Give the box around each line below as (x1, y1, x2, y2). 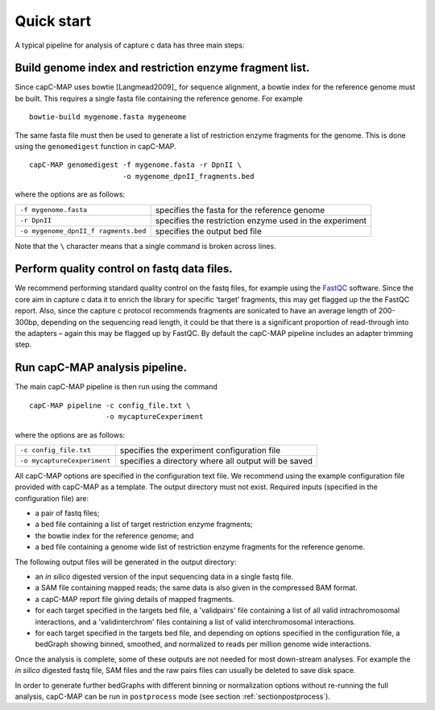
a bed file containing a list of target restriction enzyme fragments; (35, 520, 253, 529)
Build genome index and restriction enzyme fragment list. (14, 61, 310, 75)
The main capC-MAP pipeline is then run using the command (14, 382, 217, 392)
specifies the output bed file (155, 226, 262, 237)
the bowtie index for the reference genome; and (35, 530, 194, 540)
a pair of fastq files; (35, 509, 100, 518)
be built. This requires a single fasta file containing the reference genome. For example (14, 93, 304, 103)
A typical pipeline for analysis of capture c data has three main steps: (14, 40, 245, 50)
